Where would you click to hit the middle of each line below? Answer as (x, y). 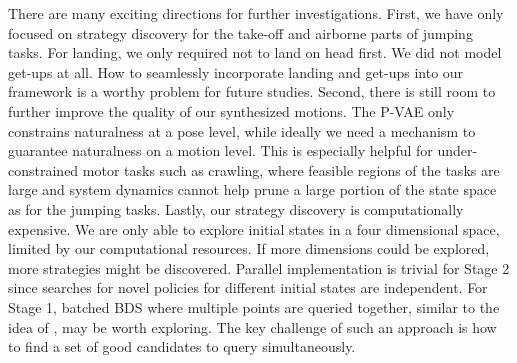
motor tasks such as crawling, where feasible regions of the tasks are (291, 169)
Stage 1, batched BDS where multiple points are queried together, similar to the (254, 306)
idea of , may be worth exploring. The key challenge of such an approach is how (252, 326)
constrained (43, 169)
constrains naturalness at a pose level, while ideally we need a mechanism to (242, 130)
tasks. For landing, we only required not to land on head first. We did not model (255, 52)
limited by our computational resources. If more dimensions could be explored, (249, 248)
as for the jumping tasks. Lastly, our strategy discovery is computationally (236, 208)
